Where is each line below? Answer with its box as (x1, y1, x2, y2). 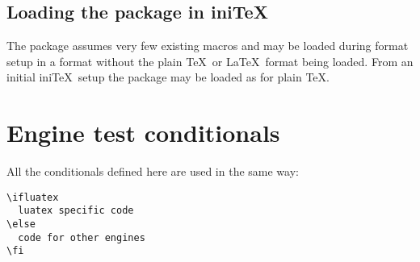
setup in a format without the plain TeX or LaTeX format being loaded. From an (6, 52, 414, 69)
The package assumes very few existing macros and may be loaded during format (6, 37, 409, 54)
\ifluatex (6, 191, 59, 203)
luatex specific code (18, 205, 134, 217)
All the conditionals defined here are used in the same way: (6, 163, 299, 180)
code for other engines (18, 231, 145, 243)
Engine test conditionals (6, 116, 280, 149)
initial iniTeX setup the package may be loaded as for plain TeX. (6, 69, 330, 85)
